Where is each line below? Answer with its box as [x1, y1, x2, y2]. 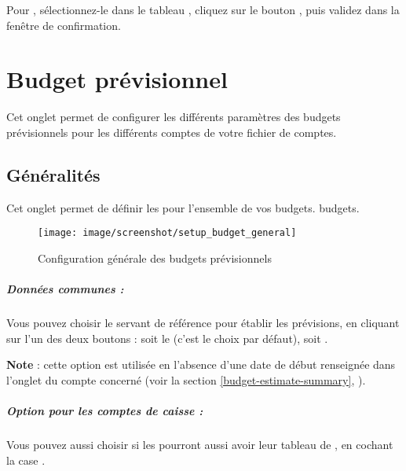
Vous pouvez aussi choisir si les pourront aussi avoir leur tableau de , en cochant [6, 436, 393, 453]
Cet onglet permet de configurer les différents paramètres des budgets [6, 109, 341, 125]
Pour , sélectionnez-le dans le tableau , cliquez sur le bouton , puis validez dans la [6, 2, 400, 17]
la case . [6, 451, 46, 468]
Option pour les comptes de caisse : [6, 403, 203, 419]
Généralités [6, 162, 101, 186]
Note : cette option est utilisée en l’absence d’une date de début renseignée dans [6, 356, 396, 373]
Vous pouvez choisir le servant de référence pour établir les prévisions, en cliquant [6, 315, 400, 331]
